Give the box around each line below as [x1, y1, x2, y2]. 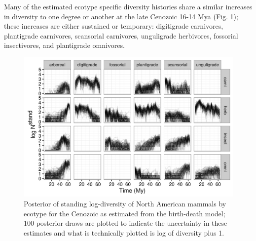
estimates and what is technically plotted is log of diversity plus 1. [24, 227, 224, 238]
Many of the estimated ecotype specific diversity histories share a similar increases [4, 1, 253, 11]
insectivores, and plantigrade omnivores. [4, 40, 125, 50]
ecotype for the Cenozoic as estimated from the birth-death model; [24, 208, 225, 218]
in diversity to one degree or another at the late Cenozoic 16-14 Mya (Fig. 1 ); [4, 11, 238, 21]
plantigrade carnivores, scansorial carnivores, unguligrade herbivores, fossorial [4, 30, 238, 40]
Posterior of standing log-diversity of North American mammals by [24, 198, 226, 208]
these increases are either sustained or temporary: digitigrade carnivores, [4, 21, 223, 31]
